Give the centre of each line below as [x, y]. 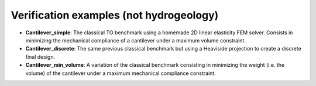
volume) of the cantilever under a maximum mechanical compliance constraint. [121, 73]
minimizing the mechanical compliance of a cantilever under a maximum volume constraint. [135, 40]
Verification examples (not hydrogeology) [115, 15]
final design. [40, 57]
